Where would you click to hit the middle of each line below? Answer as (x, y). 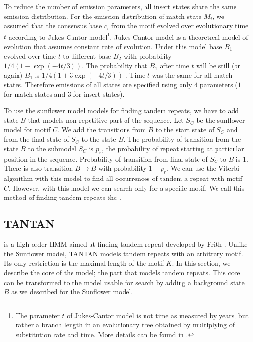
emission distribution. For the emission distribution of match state (103, 16)
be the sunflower (221, 120)
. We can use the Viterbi (203, 168)
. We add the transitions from (102, 129)
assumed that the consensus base (53, 26)
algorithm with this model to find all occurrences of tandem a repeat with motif (123, 178)
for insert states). (99, 94)
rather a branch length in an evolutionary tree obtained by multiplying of (125, 325)
